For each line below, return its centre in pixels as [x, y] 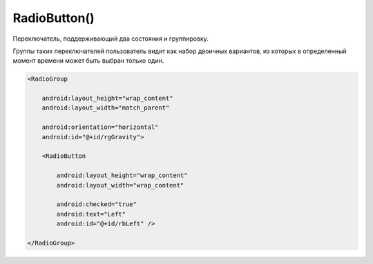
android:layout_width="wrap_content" [120, 185]
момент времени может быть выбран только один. [88, 61]
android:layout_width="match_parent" [106, 108]
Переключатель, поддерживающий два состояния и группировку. [111, 39]
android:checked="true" [97, 204]
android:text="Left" [91, 214]
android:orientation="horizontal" [100, 127]
